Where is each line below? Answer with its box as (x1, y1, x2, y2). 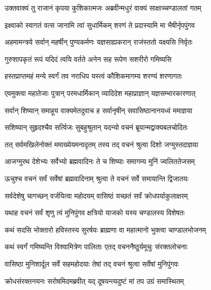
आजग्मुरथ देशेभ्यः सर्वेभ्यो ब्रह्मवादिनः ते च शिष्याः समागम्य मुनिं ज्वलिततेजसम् (5, 156, 195, 167)
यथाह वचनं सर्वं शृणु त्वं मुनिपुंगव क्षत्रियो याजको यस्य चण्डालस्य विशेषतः (5, 207, 185, 218)
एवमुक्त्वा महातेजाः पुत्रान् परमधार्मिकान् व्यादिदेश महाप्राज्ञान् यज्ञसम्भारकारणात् (5, 87, 196, 98)
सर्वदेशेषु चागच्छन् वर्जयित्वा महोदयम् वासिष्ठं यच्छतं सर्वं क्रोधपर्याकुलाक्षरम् (5, 190, 188, 201)
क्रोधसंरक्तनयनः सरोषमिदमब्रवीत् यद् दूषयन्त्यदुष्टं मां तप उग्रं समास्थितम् (5, 275, 184, 286)
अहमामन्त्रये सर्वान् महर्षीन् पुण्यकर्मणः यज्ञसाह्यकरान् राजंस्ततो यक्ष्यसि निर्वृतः (5, 37, 193, 47)
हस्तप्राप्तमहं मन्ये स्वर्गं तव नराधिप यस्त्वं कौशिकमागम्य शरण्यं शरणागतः (5, 71, 183, 81)
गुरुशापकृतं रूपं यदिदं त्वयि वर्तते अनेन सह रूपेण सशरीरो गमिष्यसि (5, 53, 172, 64)
